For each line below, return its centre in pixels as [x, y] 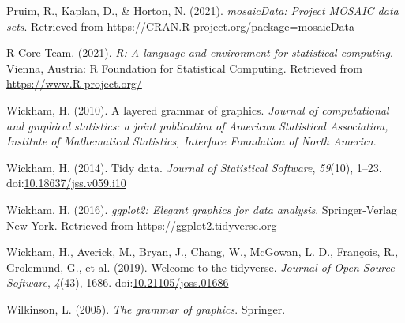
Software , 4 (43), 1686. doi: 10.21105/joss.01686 [118, 282]
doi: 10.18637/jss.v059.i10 [66, 183]
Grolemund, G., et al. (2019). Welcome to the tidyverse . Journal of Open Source [201, 267]
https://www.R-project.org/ [74, 83]
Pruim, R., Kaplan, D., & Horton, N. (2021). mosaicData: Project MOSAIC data [202, 10]
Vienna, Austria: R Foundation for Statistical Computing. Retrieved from [184, 68]
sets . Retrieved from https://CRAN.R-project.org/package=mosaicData [180, 26]
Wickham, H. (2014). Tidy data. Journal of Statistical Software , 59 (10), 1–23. [194, 167]
